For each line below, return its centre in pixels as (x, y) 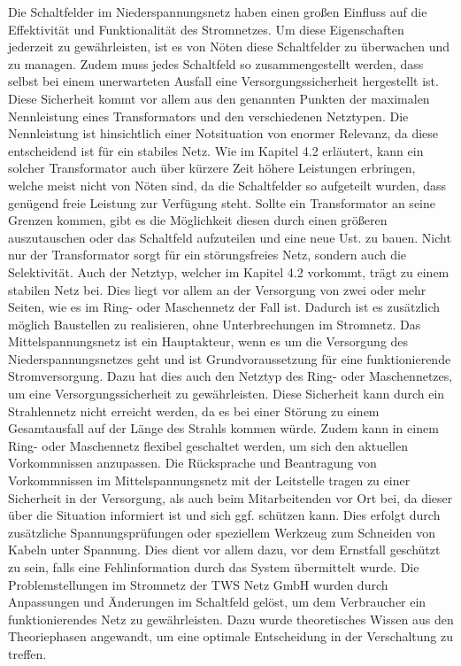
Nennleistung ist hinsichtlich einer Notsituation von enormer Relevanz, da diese (223, 133)
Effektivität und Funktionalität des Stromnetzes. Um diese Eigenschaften (206, 29)
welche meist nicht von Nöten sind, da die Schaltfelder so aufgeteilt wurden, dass (227, 185)
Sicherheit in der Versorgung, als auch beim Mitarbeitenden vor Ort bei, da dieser (230, 497)
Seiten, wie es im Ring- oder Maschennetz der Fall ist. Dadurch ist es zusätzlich (224, 307)
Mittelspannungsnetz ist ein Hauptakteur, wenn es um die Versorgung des (208, 341)
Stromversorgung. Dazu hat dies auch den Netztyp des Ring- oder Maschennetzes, (230, 376)
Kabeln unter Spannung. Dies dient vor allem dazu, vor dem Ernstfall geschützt (224, 550)
